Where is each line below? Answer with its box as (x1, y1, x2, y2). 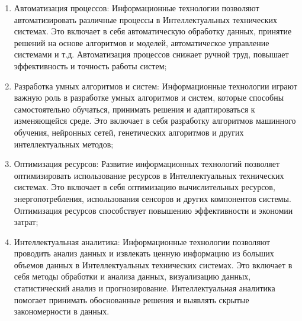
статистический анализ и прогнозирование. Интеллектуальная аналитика (14, 282, 275, 294)
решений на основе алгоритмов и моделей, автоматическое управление (14, 36, 269, 49)
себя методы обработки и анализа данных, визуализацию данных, (14, 270, 251, 283)
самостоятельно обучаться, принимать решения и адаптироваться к (14, 102, 255, 115)
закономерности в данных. (14, 305, 110, 317)
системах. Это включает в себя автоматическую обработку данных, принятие (14, 25, 292, 37)
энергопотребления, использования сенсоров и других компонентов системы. (14, 192, 291, 204)
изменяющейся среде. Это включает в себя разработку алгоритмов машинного (14, 114, 296, 127)
